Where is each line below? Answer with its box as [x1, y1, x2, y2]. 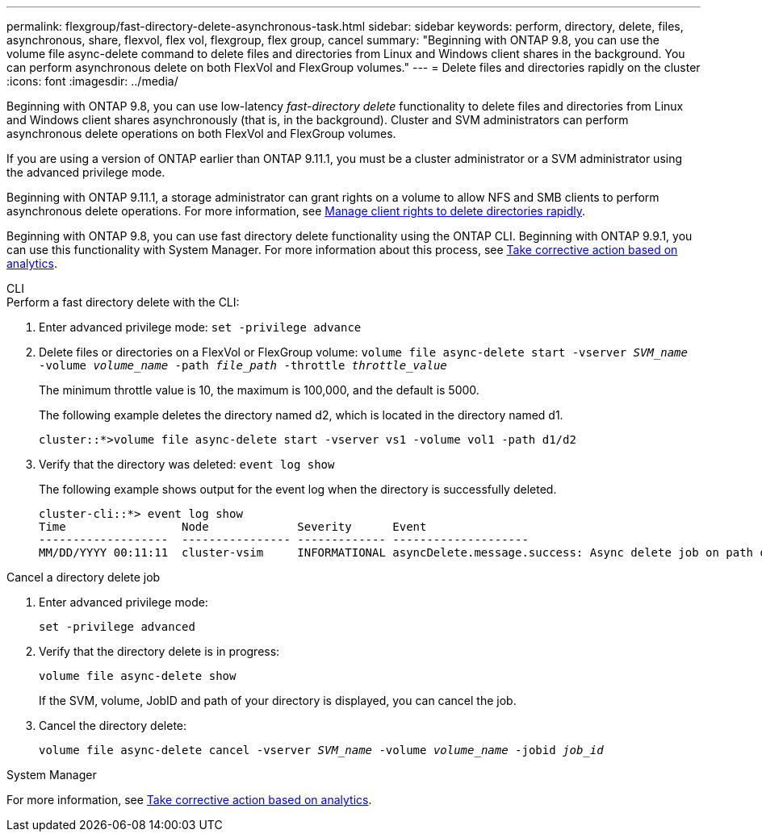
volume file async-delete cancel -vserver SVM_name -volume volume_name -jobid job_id [39, 744, 604, 757]
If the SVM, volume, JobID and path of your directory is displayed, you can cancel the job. [39, 694, 517, 707]
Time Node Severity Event [39, 520, 427, 533]
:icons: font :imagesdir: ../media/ [6, 74, 178, 88]
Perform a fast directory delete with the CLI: [6, 295, 240, 309]
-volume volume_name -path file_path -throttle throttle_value [39, 359, 447, 372]
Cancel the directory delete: [39, 719, 187, 732]
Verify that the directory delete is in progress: [39, 644, 280, 658]
